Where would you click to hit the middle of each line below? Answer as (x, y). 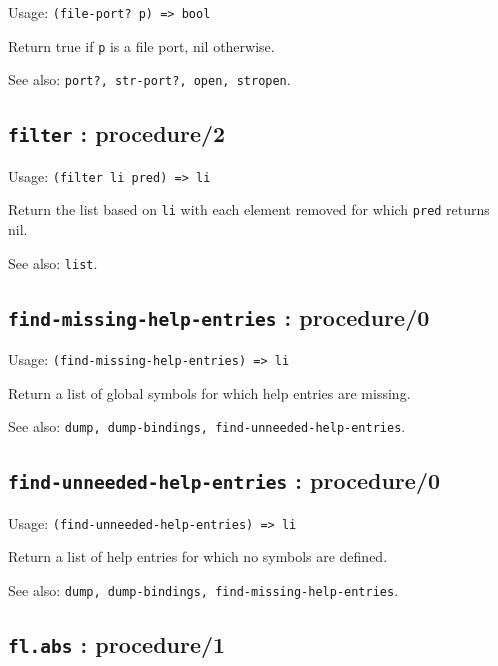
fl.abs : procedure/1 (117, 644)
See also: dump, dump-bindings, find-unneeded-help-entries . (207, 426)
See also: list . (53, 262)
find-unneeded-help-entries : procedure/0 (224, 480)
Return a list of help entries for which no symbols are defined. (198, 556)
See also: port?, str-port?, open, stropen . (149, 79)
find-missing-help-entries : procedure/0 (219, 316)
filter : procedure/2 (117, 133)
